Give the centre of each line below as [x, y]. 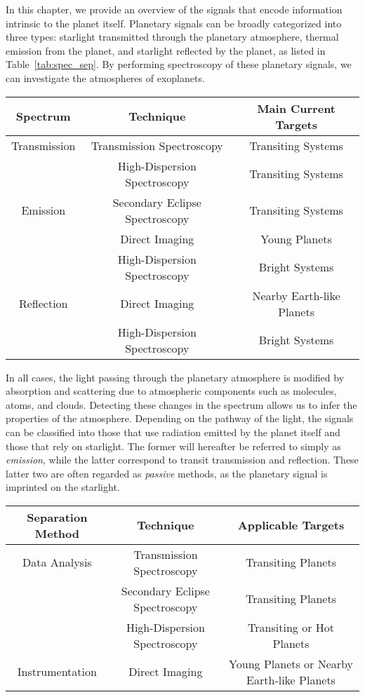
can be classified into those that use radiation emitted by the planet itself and [173, 432]
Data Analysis [57, 562]
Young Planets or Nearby [291, 663]
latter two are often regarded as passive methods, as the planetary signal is [167, 473]
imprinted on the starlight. [63, 487]
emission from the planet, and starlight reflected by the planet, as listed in [166, 50]
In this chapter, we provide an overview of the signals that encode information [174, 9]
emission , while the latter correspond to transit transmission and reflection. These [182, 460]
